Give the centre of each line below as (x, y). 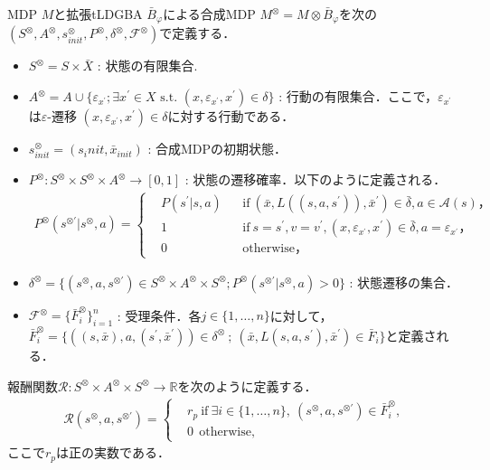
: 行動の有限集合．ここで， (358, 96)
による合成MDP (209, 14)
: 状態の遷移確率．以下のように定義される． (316, 179)
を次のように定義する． (247, 385)
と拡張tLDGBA (98, 14)
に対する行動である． (231, 116)
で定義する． (198, 33)
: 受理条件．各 (159, 315)
